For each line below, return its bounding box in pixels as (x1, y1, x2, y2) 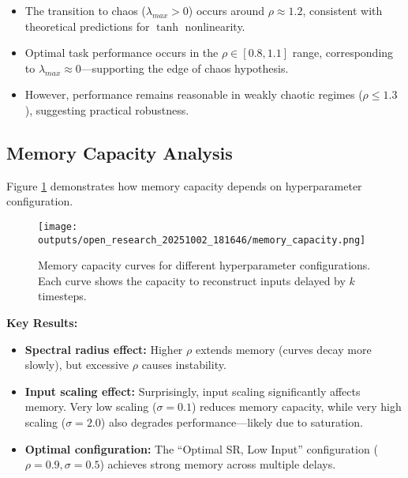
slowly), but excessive (24, 356, 129, 373)
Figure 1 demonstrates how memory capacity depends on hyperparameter (6, 177, 362, 194)
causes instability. (141, 356, 226, 373)
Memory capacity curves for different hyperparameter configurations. (38, 257, 371, 273)
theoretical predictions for (24, 17, 150, 34)
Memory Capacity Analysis (6, 140, 233, 164)
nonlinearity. (185, 17, 245, 34)
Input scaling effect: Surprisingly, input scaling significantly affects (24, 382, 361, 399)
